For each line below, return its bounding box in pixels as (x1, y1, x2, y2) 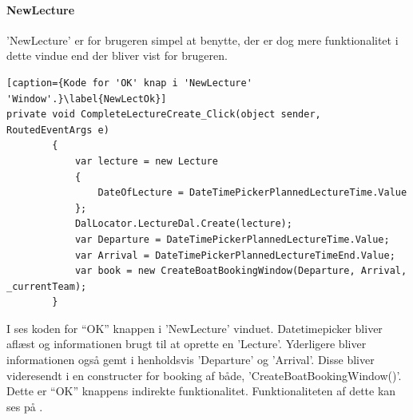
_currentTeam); (6, 280, 87, 292)
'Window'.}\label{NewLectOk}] (6, 93, 167, 105)
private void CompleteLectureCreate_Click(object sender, (6, 109, 321, 121)
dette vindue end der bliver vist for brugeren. (6, 47, 228, 64)
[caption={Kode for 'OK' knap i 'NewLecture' (6, 77, 252, 89)
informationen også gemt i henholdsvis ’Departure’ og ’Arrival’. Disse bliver (6, 351, 375, 368)
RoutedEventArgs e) (6, 124, 109, 136)
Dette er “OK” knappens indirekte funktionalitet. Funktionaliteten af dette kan (6, 382, 396, 399)
